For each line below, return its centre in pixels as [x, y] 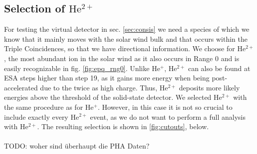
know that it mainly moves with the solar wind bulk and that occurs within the [126, 38]
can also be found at [219, 68]
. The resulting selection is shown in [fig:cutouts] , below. [123, 126]
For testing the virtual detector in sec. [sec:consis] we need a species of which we [127, 29]
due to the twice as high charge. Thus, [99, 87]
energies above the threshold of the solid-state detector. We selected [108, 97]
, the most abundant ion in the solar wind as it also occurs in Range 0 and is [122, 58]
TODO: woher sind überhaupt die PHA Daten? [77, 146]
